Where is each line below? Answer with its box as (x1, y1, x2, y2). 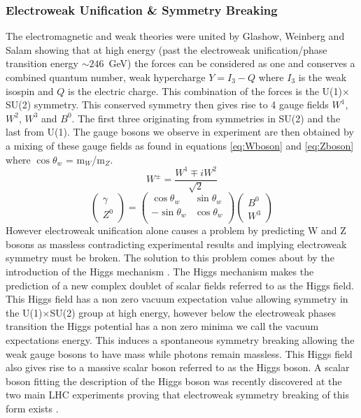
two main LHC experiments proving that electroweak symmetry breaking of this (6, 387, 349, 402)
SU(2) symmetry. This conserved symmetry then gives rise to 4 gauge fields (6, 97, 329, 112)
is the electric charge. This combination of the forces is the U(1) (68, 83, 343, 98)
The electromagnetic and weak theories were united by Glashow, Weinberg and (6, 29, 345, 43)
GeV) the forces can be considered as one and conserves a (108, 56, 355, 71)
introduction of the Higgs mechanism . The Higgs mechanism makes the (6, 264, 314, 278)
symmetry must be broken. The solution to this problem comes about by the (6, 250, 334, 265)
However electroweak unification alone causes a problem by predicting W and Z (6, 223, 346, 238)
